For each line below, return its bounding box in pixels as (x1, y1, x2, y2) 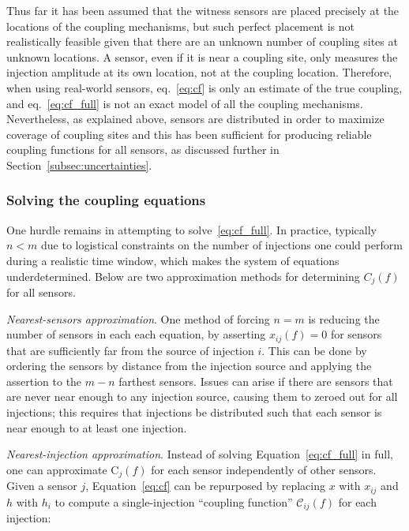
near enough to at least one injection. (6, 419, 187, 436)
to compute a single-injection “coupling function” (54, 493, 293, 510)
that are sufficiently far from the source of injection (6, 342, 254, 358)
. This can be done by (261, 342, 367, 358)
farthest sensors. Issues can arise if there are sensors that (118, 372, 393, 389)
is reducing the (308, 310, 380, 327)
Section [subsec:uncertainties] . (6, 156, 152, 173)
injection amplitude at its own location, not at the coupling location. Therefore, (6, 64, 392, 80)
